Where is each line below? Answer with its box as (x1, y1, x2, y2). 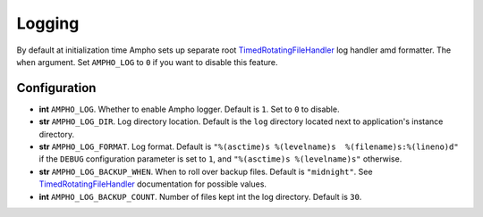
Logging (16, 13, 80, 33)
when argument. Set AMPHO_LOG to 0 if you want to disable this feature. (16, 56, 278, 67)
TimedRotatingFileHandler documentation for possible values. (38, 179, 267, 189)
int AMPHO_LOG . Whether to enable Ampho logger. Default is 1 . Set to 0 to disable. (38, 104, 340, 114)
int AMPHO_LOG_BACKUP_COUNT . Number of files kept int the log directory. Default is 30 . (38, 191, 362, 202)
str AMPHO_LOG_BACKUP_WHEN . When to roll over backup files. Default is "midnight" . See (38, 166, 373, 177)
